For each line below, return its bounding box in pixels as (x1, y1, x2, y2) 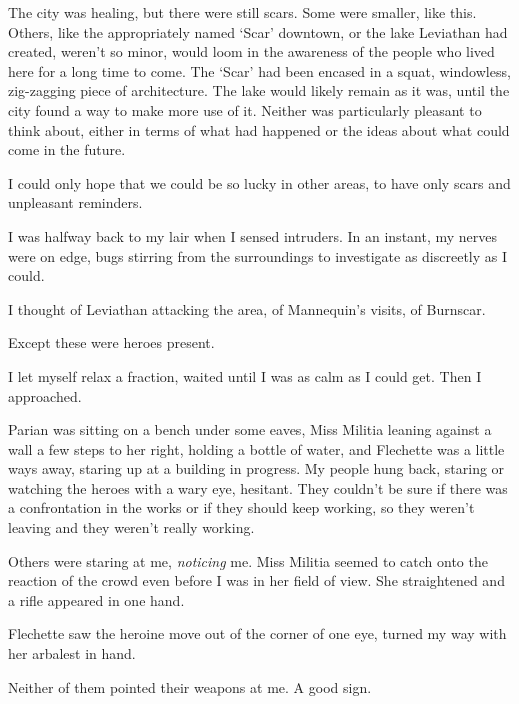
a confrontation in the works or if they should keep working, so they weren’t (8, 497, 475, 518)
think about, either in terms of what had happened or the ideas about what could (8, 119, 510, 140)
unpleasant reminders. (8, 192, 143, 213)
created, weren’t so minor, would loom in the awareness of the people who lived (8, 41, 495, 62)
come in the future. (8, 139, 126, 160)
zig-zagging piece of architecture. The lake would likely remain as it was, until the (8, 80, 510, 101)
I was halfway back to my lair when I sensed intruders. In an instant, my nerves (8, 225, 498, 246)
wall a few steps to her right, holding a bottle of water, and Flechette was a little (8, 438, 505, 459)
